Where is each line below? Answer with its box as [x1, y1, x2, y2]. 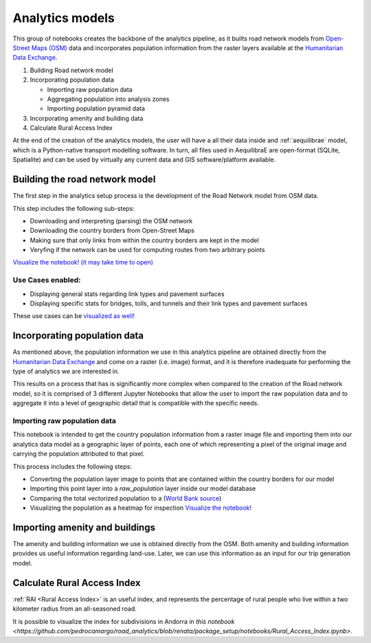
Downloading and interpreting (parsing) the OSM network [30, 216, 193, 225]
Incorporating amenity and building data [30, 114, 144, 122]
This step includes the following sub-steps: [12, 204, 135, 212]
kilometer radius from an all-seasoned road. [12, 605, 137, 613]
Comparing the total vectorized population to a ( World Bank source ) [30, 494, 222, 502]
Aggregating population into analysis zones [47, 95, 170, 103]
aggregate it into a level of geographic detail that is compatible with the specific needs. [12, 399, 259, 407]
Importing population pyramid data [47, 104, 146, 113]
